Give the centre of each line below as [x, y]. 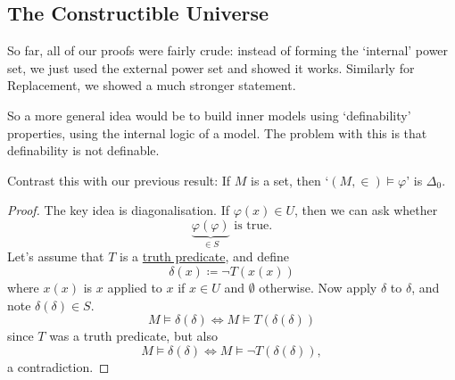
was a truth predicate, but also [133, 336]
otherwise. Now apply [318, 287]
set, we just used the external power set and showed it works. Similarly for [211, 67]
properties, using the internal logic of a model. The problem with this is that [217, 132]
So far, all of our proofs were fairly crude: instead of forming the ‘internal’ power [228, 50]
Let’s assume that [56, 256]
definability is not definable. [83, 150]
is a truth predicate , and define [205, 256]
